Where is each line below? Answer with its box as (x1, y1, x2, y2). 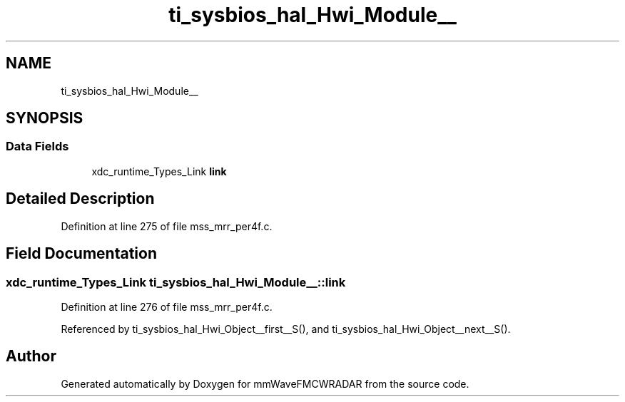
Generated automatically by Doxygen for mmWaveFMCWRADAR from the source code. (61, 377, 469, 390)
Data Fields (6, 139, 69, 154)
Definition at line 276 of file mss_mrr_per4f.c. (61, 300, 273, 313)
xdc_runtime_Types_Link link (91, 165, 227, 177)
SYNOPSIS (6, 109, 83, 128)
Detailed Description (6, 190, 155, 208)
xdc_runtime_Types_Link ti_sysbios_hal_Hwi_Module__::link (6, 274, 346, 289)
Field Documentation (6, 244, 157, 263)
